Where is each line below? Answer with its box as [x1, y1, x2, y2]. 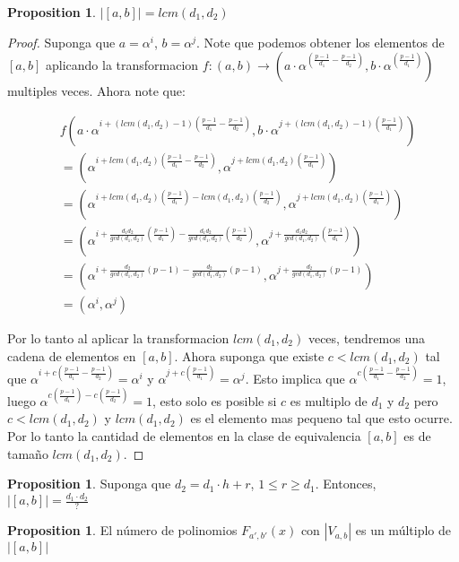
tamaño [7, 444, 48, 463]
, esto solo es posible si [152, 391, 277, 410]
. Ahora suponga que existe [174, 346, 325, 365]
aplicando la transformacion [45, 56, 199, 74]
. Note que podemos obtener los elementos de [196, 32, 445, 51]
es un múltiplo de [355, 521, 451, 540]
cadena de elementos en [7, 346, 136, 365]
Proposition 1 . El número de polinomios [7, 521, 238, 540]
